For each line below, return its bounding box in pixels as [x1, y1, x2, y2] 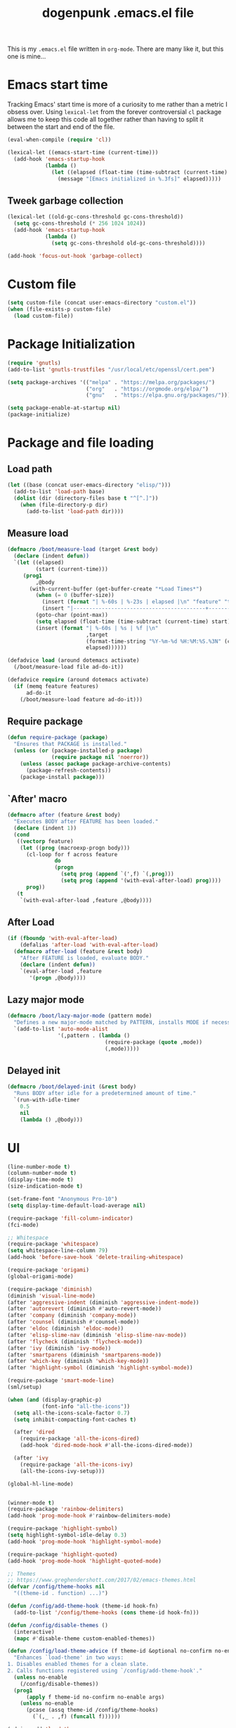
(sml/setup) [7, 1383, 42, 1390]
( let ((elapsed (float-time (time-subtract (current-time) [51, 168, 228, 175]
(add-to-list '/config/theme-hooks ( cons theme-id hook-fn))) [13, 1609, 199, 1616]
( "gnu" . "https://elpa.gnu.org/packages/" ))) [85, 392, 231, 399]
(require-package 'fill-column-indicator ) [7, 1214, 133, 1222]
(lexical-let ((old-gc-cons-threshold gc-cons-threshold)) [7, 214, 184, 221]
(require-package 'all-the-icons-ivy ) [20, 1461, 133, 1468]
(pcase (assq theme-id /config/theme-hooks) [25, 1707, 159, 1714]
